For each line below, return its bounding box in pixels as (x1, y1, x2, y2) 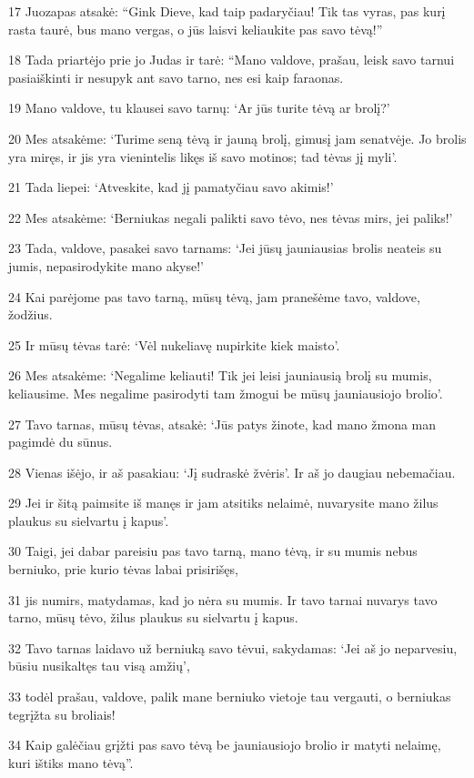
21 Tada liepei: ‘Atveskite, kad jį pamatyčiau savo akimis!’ (8, 177, 334, 197)
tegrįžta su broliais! (8, 704, 116, 723)
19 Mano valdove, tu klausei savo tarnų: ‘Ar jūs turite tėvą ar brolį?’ (8, 98, 390, 117)
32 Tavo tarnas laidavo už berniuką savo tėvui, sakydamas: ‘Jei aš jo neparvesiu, (8, 638, 458, 657)
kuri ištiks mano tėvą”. (8, 753, 134, 772)
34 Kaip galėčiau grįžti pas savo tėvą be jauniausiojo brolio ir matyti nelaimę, (8, 735, 441, 754)
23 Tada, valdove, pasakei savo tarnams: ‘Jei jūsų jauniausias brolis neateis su (8, 238, 442, 258)
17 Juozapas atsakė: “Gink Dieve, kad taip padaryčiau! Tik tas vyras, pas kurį (8, 2, 446, 20)
